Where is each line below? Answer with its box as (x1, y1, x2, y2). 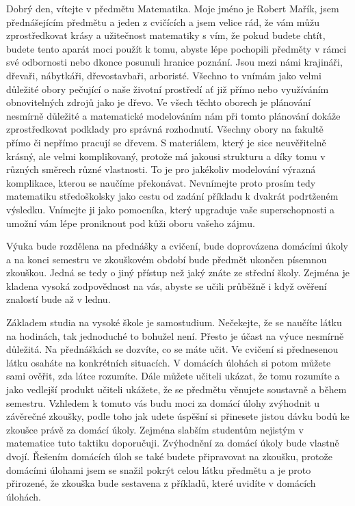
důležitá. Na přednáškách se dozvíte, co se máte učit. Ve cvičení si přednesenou (6, 342, 339, 356)
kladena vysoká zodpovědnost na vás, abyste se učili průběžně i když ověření (6, 278, 327, 293)
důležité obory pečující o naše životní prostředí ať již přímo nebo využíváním (6, 81, 329, 96)
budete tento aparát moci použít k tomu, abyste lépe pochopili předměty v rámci (6, 41, 347, 55)
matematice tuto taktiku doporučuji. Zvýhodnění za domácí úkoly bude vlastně (6, 436, 339, 450)
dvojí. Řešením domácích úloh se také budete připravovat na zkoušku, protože (6, 449, 332, 463)
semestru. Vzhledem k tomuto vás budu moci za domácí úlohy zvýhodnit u (6, 395, 319, 410)
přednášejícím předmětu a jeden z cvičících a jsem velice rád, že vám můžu (6, 14, 319, 29)
